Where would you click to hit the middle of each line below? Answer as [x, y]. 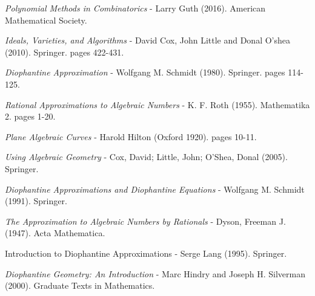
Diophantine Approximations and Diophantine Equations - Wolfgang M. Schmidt [155, 189]
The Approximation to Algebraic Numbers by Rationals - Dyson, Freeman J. [145, 221]
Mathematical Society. [46, 20]
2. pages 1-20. [30, 116]
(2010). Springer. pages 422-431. [65, 52]
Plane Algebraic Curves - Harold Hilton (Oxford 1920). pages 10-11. [131, 136]
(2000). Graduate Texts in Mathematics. [80, 285]
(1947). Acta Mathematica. [55, 233]
